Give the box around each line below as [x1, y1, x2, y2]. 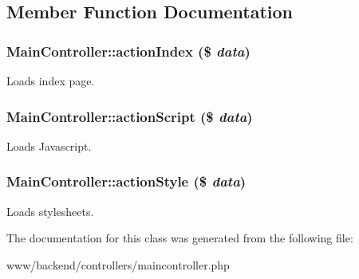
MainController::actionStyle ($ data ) [6, 171, 247, 191]
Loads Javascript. [6, 137, 92, 154]
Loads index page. [6, 73, 95, 88]
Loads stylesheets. [6, 202, 94, 219]
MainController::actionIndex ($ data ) [6, 41, 251, 61]
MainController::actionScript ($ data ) [6, 106, 253, 126]
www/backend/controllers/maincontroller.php [6, 256, 230, 273]
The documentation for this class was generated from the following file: [6, 230, 353, 246]
